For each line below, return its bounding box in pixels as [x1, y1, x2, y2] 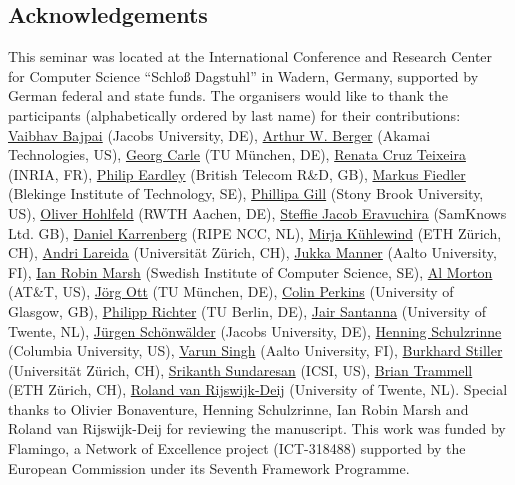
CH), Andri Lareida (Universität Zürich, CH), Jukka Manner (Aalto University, [8, 242, 497, 263]
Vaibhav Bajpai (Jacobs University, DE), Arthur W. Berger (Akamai [8, 124, 431, 145]
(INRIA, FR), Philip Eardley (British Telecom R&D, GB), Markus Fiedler [8, 163, 466, 184]
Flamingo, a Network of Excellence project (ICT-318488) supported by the [8, 438, 466, 459]
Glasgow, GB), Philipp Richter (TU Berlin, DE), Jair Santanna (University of [8, 300, 486, 321]
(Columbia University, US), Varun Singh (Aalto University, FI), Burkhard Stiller [8, 340, 503, 361]
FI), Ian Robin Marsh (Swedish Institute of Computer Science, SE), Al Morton [8, 261, 493, 282]
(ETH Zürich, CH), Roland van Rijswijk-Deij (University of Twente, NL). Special [8, 379, 508, 400]
